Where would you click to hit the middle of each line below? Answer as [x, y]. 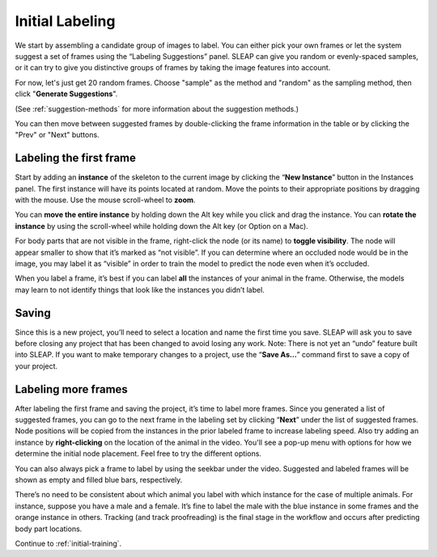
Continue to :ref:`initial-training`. [68, 543]
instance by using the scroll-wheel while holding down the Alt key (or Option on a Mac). [162, 226]
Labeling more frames [72, 389]
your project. [36, 366]
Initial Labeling [65, 21]
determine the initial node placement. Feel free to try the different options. [138, 454]
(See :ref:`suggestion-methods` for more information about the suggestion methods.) [157, 108]
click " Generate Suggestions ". [66, 94]
